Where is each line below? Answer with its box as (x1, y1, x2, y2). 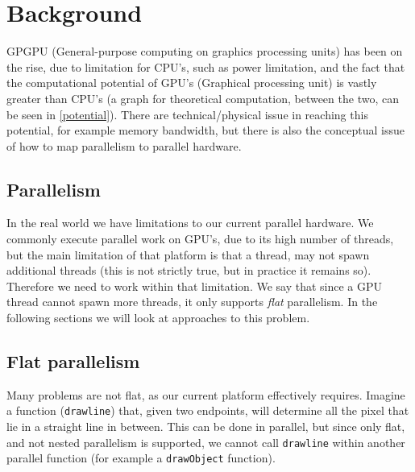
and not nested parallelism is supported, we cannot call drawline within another (6, 433, 405, 450)
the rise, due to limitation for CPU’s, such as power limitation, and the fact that (6, 58, 405, 75)
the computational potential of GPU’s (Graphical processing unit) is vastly (6, 74, 377, 91)
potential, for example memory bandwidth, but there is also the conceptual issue (6, 122, 405, 139)
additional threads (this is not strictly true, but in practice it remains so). (6, 262, 371, 279)
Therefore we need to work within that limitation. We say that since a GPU (6, 277, 383, 294)
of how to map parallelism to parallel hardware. (6, 137, 242, 154)
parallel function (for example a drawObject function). (6, 449, 276, 466)
